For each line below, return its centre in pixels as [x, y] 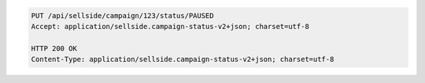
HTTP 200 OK [54, 48]
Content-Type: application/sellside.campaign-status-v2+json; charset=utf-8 [183, 60]
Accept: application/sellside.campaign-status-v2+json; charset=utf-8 [170, 26]
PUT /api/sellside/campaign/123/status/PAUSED [122, 15]
